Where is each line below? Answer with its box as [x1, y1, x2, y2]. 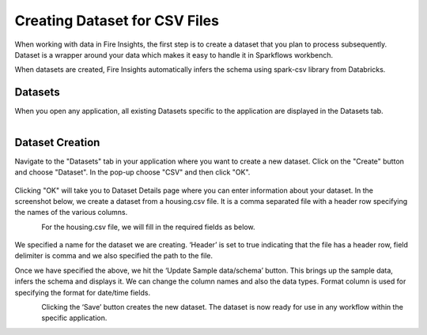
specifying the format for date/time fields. [14, 288, 150, 297]
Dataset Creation [14, 135, 100, 149]
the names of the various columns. [14, 208, 128, 217]
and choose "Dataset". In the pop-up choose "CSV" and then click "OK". [14, 167, 251, 177]
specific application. [41, 313, 108, 323]
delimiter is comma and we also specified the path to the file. [14, 251, 213, 261]
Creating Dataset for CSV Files [14, 12, 219, 29]
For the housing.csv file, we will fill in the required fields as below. [41, 222, 255, 231]
